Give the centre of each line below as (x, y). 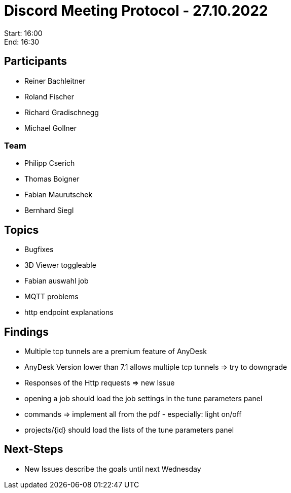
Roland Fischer (49, 96)
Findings (27, 332)
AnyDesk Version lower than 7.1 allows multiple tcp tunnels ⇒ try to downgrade (156, 367)
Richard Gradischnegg (62, 112)
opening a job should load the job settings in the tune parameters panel (143, 399)
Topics (22, 230)
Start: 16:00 (23, 33)
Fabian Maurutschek (59, 195)
